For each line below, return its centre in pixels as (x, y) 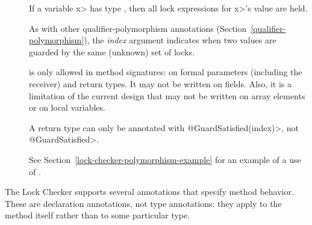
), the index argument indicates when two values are (180, 40)
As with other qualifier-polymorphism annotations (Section (138, 28)
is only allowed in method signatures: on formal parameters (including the (166, 72)
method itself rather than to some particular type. (98, 215)
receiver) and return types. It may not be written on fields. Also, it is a (161, 83)
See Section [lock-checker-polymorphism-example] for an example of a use (165, 159)
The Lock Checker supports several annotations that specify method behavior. (149, 192)
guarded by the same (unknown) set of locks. (112, 51)
